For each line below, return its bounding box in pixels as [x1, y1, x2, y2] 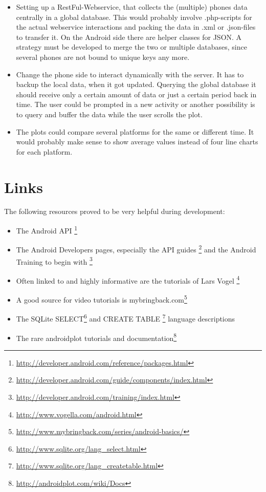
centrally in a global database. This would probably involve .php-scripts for [16, 11, 252, 22]
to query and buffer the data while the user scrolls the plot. [16, 109, 203, 119]
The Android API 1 [16, 224, 78, 236]
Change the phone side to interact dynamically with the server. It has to [16, 69, 244, 79]
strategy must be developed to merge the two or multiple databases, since [16, 41, 247, 52]
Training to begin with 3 [16, 254, 93, 267]
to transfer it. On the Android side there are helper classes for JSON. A [16, 31, 242, 42]
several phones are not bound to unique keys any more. [16, 51, 190, 62]
